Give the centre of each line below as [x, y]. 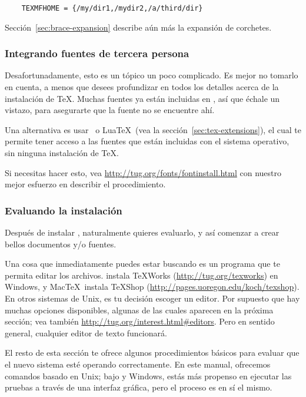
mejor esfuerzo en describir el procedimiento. [85, 184]
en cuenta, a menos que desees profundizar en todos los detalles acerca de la [142, 87]
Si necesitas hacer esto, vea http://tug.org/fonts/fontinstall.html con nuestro [143, 172]
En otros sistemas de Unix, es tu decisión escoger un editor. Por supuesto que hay [152, 298]
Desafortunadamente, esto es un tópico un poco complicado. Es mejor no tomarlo [152, 75]
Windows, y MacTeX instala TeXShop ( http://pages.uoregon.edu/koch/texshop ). [152, 287]
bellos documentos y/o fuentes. [61, 244]
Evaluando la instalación [64, 210]
